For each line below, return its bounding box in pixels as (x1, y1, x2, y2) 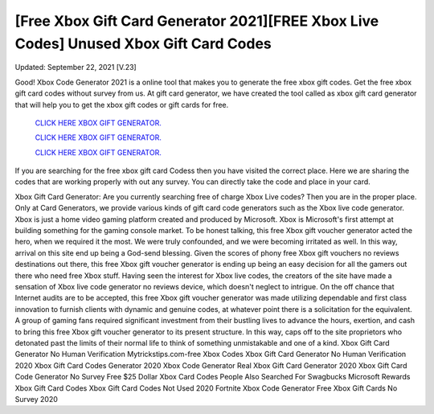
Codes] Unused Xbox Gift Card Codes (14, 35, 272, 52)
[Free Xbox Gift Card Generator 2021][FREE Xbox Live (14, 12, 379, 30)
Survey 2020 (14, 394, 58, 404)
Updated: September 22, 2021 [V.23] (14, 63, 137, 72)
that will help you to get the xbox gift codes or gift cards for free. (14, 100, 229, 109)
